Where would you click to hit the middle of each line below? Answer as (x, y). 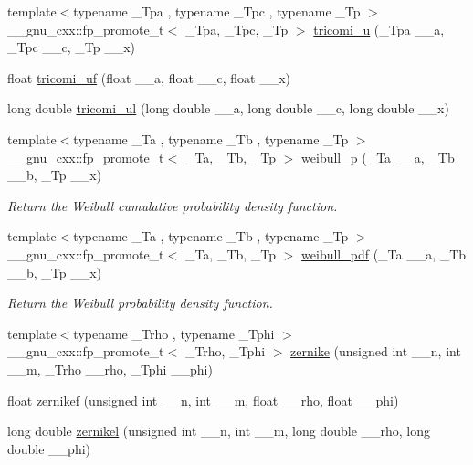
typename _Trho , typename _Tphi (174, 333)
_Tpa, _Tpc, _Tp (236, 29)
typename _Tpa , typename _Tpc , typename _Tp (217, 11)
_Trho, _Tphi (225, 351)
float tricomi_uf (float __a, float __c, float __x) (149, 77)
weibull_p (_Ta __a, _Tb (378, 157)
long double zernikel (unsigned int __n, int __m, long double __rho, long (219, 431)
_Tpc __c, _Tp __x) (71, 47)
